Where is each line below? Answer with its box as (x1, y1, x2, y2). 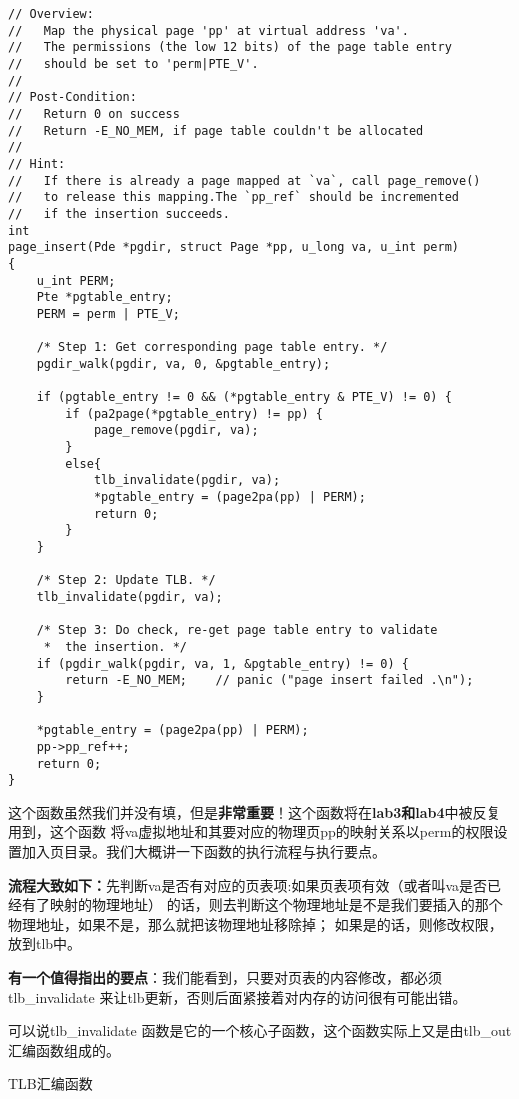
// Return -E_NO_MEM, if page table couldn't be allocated (8, 123, 424, 138)
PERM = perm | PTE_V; (36, 306, 180, 321)
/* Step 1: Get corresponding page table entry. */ (36, 340, 388, 355)
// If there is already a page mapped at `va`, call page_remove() (8, 173, 481, 188)
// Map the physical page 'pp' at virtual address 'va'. (8, 23, 409, 38)
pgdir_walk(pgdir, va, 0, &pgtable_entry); (36, 356, 331, 371)
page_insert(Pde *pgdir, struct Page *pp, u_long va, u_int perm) (8, 240, 460, 255)
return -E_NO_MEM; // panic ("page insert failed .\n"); (65, 673, 474, 688)
